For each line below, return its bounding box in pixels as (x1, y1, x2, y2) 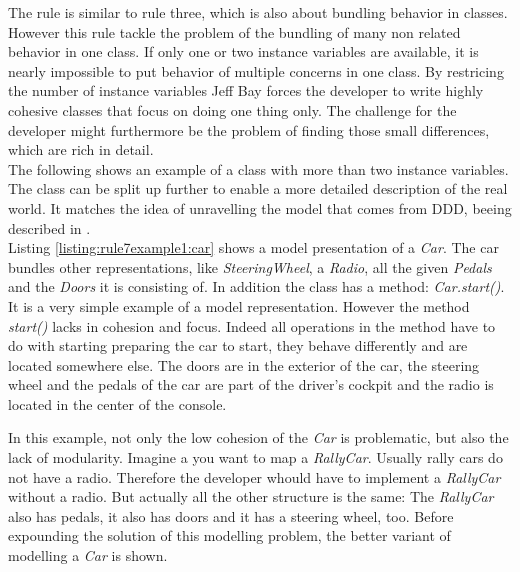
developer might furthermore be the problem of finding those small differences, (8, 119, 490, 140)
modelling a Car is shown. (8, 545, 168, 566)
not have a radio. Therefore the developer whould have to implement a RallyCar (8, 466, 501, 487)
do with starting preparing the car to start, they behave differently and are (8, 335, 468, 356)
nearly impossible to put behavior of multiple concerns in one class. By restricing (8, 60, 504, 81)
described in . (8, 217, 91, 238)
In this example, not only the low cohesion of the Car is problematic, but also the (8, 427, 509, 448)
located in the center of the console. (8, 393, 227, 414)
